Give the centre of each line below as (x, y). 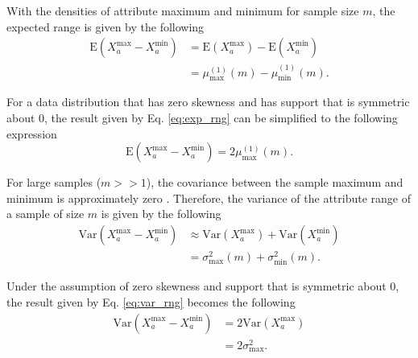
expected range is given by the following (106, 26)
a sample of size (46, 214)
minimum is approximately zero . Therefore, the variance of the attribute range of (209, 198)
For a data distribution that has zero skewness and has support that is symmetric (208, 102)
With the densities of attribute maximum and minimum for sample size (183, 10)
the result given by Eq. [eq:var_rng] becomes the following (151, 301)
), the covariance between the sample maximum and (275, 182)
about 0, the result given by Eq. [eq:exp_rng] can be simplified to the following (202, 118)
